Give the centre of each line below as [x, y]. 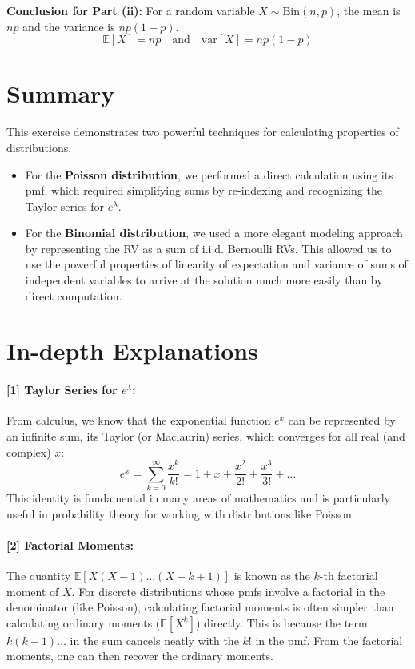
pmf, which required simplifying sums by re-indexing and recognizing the [204, 190]
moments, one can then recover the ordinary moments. [140, 656]
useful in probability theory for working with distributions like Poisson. [181, 513]
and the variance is [69, 26]
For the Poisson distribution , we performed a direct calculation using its [209, 174]
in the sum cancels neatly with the [154, 640]
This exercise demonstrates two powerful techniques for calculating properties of [203, 132]
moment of [33, 591]
